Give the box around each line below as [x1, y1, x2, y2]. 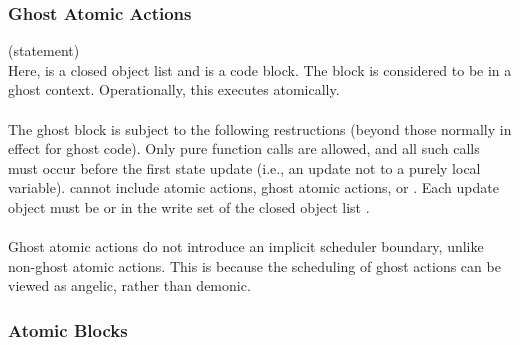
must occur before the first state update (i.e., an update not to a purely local [8, 157, 481, 178]
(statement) [8, 40, 80, 61]
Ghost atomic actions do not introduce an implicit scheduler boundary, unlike [8, 236, 484, 257]
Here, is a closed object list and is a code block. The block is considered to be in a [8, 59, 512, 80]
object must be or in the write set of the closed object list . [8, 196, 370, 217]
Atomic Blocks [8, 317, 128, 342]
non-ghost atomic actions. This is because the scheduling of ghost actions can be [8, 255, 501, 276]
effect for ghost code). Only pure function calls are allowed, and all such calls [8, 138, 480, 159]
